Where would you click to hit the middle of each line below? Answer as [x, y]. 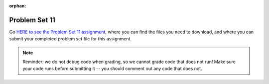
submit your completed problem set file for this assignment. [70, 39]
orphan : [18, 6]
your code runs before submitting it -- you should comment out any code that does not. [112, 69]
